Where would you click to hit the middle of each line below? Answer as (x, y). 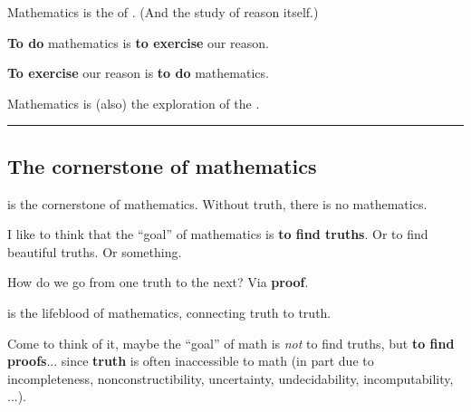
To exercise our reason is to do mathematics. (138, 73)
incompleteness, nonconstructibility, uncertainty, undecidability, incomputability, (231, 378)
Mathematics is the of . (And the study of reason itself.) (163, 12)
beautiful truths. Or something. (95, 251)
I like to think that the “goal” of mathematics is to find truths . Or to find (218, 234)
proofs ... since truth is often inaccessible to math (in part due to (191, 361)
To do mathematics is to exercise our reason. (138, 42)
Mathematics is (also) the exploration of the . (134, 103)
